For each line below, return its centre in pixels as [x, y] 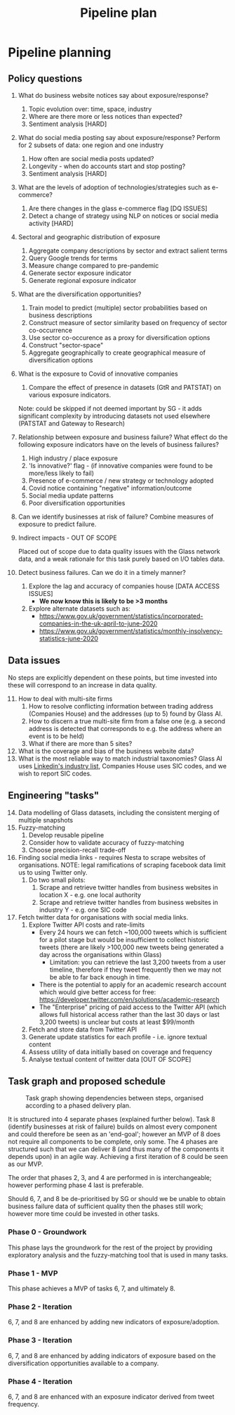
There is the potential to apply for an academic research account [133, 984]
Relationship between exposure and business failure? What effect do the [123, 437]
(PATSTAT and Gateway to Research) [72, 423]
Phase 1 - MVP [33, 1273]
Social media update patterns [71, 495]
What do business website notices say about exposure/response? [113, 95]
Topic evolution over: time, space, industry [90, 109]
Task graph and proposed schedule [87, 1081]
